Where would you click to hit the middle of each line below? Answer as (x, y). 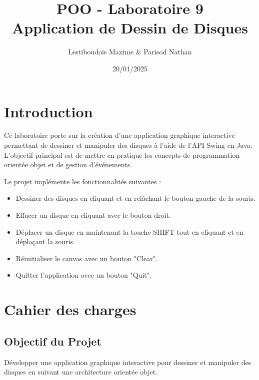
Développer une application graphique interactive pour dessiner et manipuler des (128, 362)
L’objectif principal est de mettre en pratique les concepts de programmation (122, 155)
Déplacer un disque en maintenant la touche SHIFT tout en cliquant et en (129, 231)
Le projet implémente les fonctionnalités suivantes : (82, 181)
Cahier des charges (70, 309)
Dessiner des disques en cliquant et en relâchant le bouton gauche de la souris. (135, 198)
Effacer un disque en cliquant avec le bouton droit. (93, 215)
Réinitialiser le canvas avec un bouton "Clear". (86, 258)
